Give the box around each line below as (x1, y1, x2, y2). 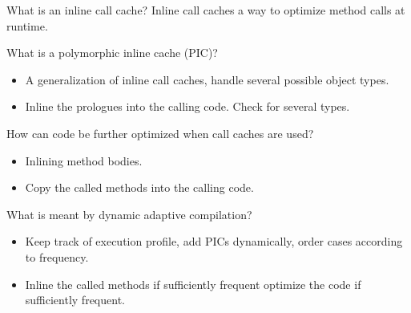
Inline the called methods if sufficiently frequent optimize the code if (25, 275, 361, 292)
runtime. (6, 17, 48, 34)
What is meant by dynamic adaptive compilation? (6, 205, 252, 222)
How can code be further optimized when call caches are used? (6, 124, 314, 141)
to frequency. (25, 248, 89, 265)
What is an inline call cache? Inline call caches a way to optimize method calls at (6, 2, 405, 18)
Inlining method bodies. (25, 152, 143, 169)
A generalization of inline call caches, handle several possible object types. (25, 71, 389, 87)
